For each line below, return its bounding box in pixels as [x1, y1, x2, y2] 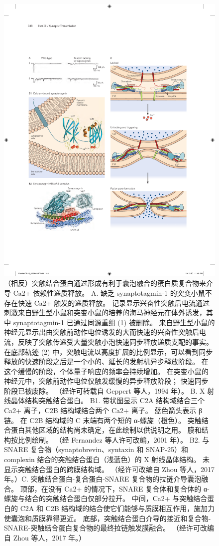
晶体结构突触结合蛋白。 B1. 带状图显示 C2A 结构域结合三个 [10, 395, 205, 406]
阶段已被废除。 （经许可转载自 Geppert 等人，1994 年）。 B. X [4, 385, 205, 396]
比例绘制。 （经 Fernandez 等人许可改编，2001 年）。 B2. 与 [17, 434, 210, 445]
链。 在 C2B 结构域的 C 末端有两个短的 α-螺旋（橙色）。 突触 [4, 415, 202, 425]
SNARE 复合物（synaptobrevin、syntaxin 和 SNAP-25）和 [4, 444, 188, 455]
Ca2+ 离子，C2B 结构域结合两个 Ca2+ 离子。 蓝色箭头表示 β [4, 405, 203, 416]
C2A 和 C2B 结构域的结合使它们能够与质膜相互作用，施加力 [20, 503, 215, 513]
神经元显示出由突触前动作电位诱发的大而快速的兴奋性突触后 [4, 327, 199, 337]
